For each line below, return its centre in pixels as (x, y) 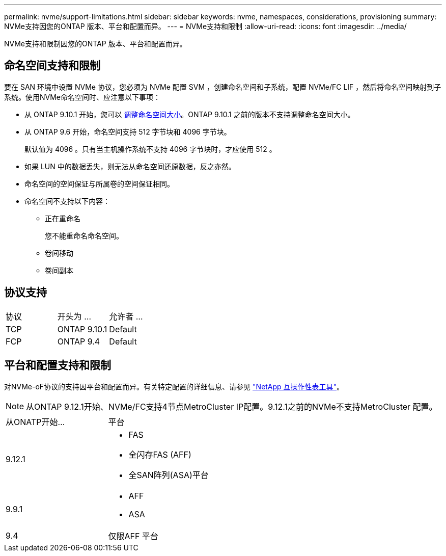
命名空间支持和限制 (52, 66)
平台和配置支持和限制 (58, 365)
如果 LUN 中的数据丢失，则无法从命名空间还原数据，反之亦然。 (130, 166)
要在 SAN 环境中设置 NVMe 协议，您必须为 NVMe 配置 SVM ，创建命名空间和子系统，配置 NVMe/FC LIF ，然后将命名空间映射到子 (223, 87)
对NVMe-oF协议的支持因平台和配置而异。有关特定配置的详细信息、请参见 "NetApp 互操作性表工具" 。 (174, 386)
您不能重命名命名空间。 (84, 235)
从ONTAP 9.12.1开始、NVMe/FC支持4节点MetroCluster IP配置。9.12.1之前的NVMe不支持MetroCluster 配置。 (232, 406)
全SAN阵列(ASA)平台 (169, 475)
